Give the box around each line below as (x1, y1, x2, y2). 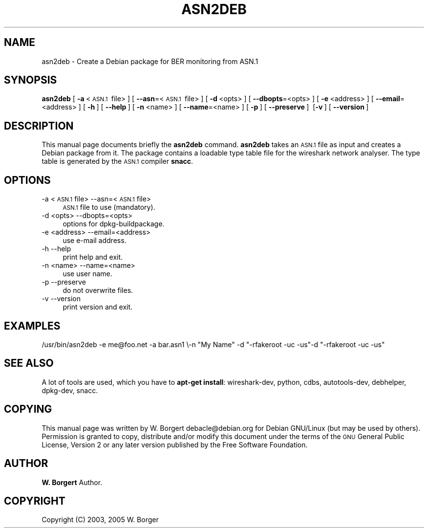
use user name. (63, 269, 112, 278)
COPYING (4, 403, 52, 416)
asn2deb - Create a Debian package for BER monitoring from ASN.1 (42, 57, 258, 66)
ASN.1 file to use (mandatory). (63, 203, 155, 212)
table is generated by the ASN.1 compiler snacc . (42, 157, 193, 166)
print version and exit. (63, 303, 133, 311)
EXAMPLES (4, 319, 61, 332)
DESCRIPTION (4, 119, 74, 132)
